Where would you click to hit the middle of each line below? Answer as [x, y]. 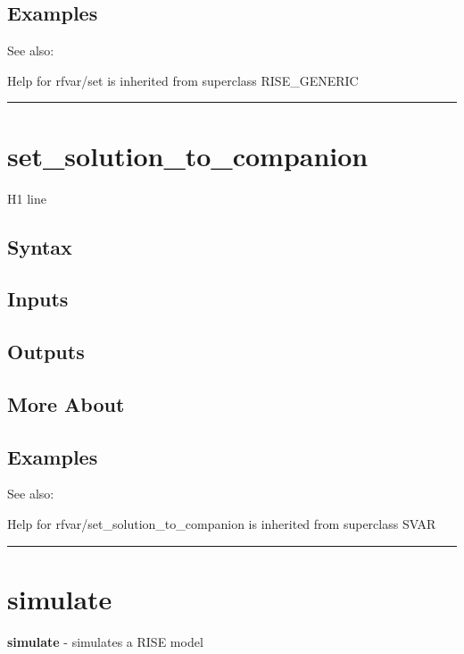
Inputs [38, 299]
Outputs [46, 352]
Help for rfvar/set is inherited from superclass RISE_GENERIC [183, 80]
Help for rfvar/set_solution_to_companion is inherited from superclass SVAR [222, 524]
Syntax [40, 246]
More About [66, 403]
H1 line [27, 198]
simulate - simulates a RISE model [105, 641]
